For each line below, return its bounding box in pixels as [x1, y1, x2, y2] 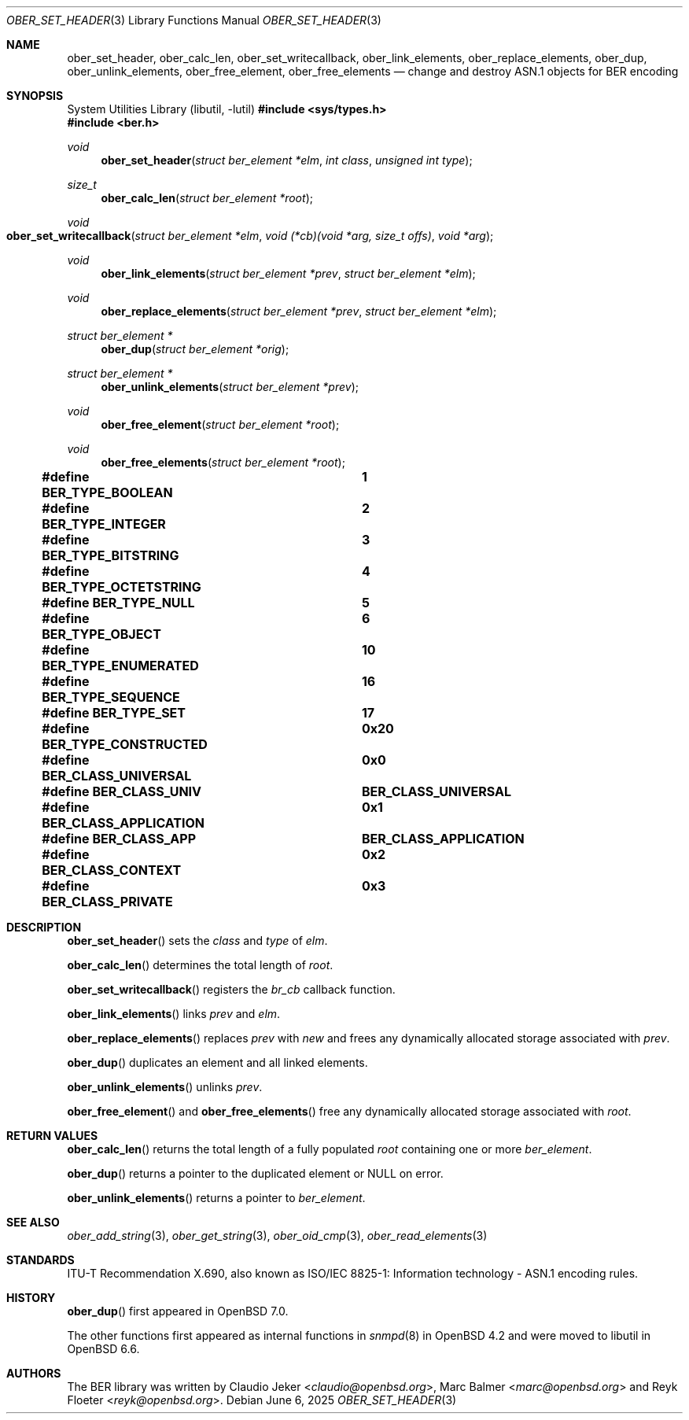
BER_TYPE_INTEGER [42, 516, 166, 532]
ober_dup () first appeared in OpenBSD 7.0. [67, 1304, 289, 1318]
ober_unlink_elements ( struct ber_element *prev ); [101, 380, 359, 393]
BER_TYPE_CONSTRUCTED [42, 736, 208, 752]
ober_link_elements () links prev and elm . [67, 1007, 281, 1020]
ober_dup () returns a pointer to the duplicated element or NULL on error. [67, 1167, 444, 1180]
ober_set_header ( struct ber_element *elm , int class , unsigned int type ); [101, 153, 473, 167]
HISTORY [6, 1291, 56, 1304]
